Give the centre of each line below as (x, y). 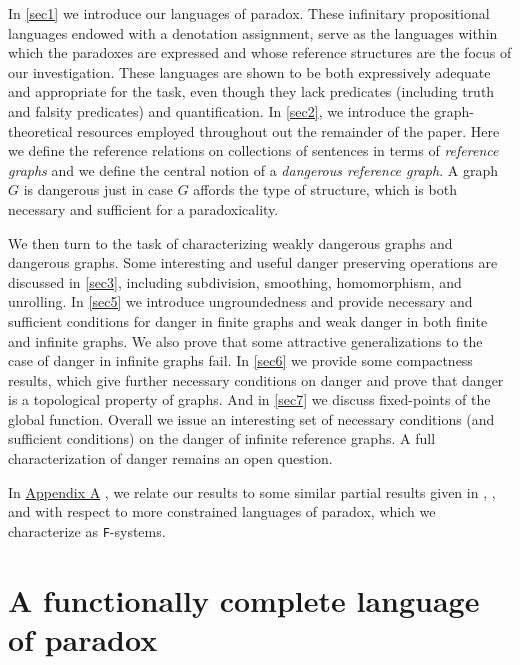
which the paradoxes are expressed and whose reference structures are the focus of (260, 52)
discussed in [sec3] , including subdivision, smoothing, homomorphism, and (235, 281)
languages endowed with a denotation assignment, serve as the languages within (253, 32)
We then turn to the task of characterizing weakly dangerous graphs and (230, 242)
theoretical (40, 130)
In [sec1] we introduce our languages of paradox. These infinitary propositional (249, 13)
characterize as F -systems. (87, 530)
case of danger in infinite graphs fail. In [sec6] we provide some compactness (240, 360)
